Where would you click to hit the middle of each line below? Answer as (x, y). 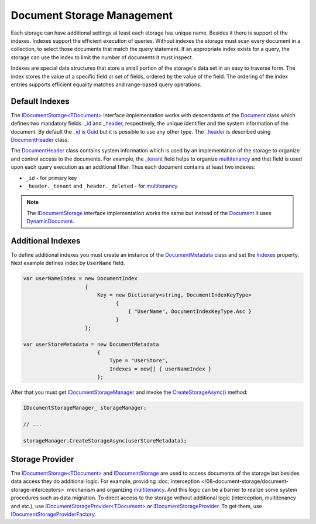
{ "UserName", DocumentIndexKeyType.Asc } (190, 311)
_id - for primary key (51, 178)
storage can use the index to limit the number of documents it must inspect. (102, 57)
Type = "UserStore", (139, 361)
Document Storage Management (92, 15)
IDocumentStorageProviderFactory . (54, 514)
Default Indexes (40, 101)
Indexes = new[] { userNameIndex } (160, 369)
